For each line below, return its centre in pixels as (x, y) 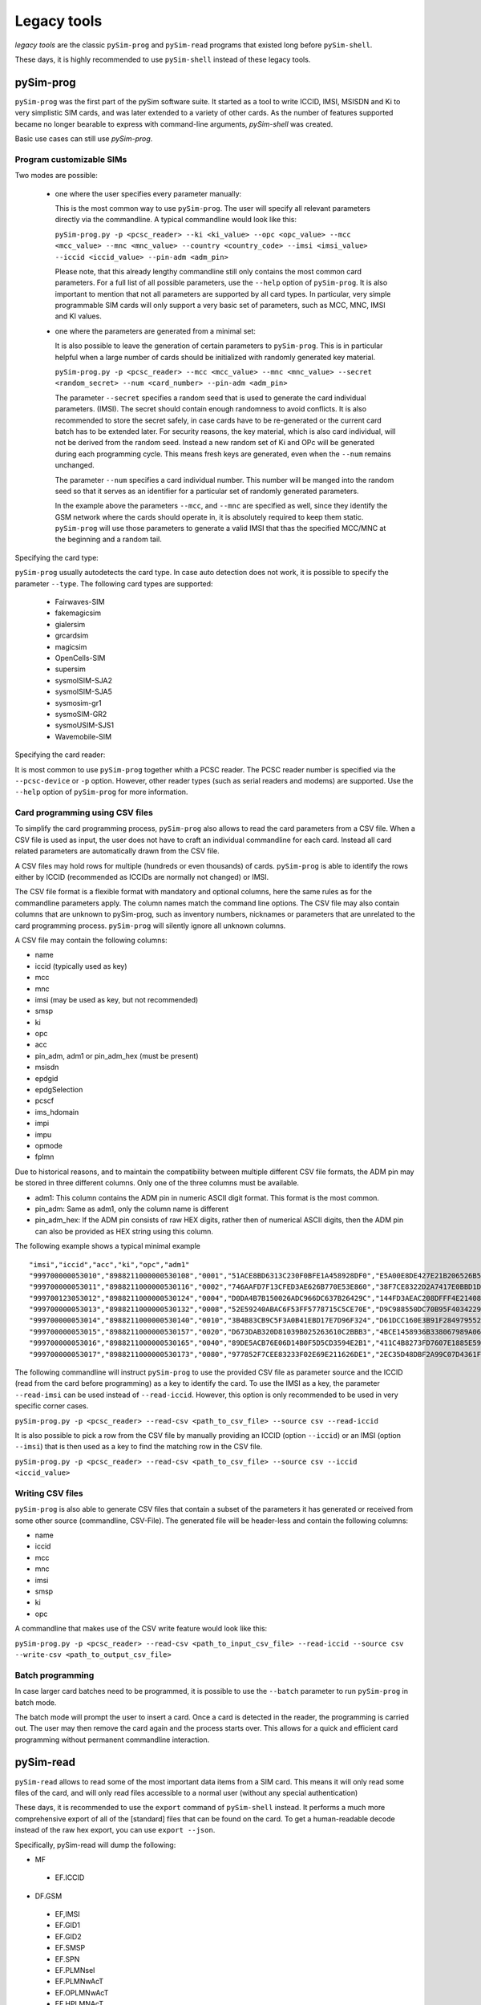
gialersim (70, 624)
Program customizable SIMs (71, 159)
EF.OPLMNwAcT (82, 1992)
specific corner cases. (52, 1406)
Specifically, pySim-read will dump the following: (95, 1845)
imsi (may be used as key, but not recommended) (117, 999)
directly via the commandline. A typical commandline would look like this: (176, 220)
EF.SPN (67, 1959)
